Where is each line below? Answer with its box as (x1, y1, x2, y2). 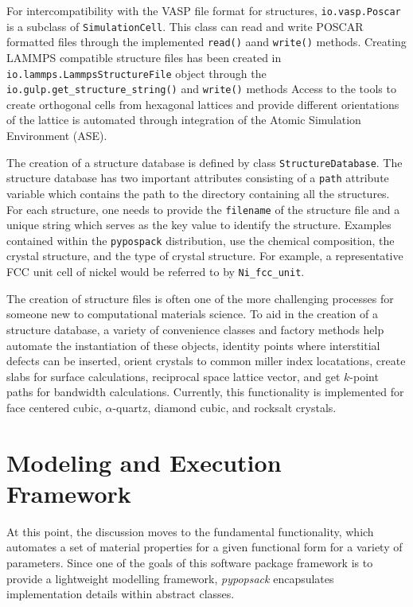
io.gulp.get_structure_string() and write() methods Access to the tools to (6, 80, 396, 97)
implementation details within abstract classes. (6, 586, 235, 602)
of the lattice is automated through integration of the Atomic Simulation (6, 111, 361, 128)
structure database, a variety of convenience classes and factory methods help (6, 321, 384, 337)
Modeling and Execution (6, 446, 282, 478)
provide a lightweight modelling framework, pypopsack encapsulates (6, 570, 334, 586)
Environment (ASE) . (6, 127, 107, 144)
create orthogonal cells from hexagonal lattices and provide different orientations (6, 95, 399, 112)
